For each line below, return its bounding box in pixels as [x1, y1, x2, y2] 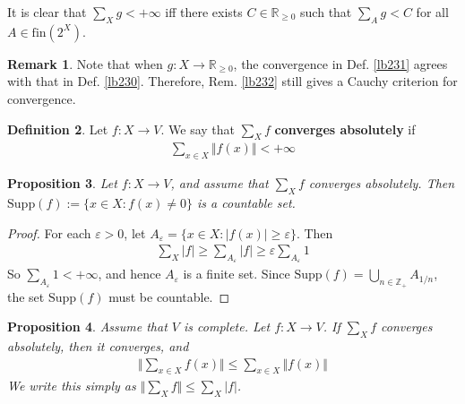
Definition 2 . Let [7, 119, 108, 138]
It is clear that [7, 3, 87, 21]
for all [416, 3, 449, 21]
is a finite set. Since [183, 264, 290, 283]
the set [7, 287, 45, 305]
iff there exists [165, 3, 243, 21]
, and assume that [170, 174, 269, 193]
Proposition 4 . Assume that [7, 317, 168, 336]
